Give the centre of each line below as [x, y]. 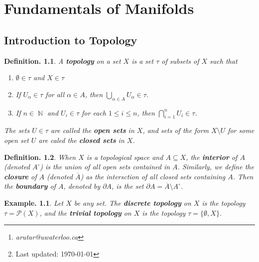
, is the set [128, 186]
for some [241, 130]
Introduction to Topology [71, 40]
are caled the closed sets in [81, 140]
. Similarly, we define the [216, 167]
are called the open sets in [92, 130]
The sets [17, 130]
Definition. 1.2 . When [40, 157]
